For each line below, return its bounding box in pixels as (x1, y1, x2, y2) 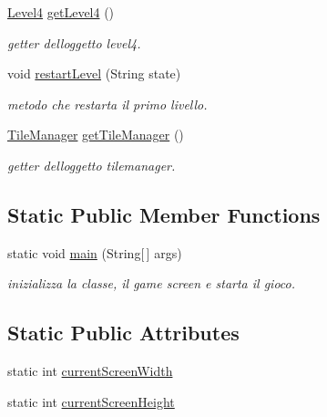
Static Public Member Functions (7, 200, 321, 228)
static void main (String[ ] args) (7, 243, 182, 262)
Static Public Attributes (7, 318, 240, 347)
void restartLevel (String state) (7, 64, 181, 83)
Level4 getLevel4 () (7, 3, 115, 21)
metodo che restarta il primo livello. (7, 94, 208, 113)
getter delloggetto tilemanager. (7, 155, 176, 174)
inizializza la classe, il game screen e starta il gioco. (7, 274, 296, 293)
